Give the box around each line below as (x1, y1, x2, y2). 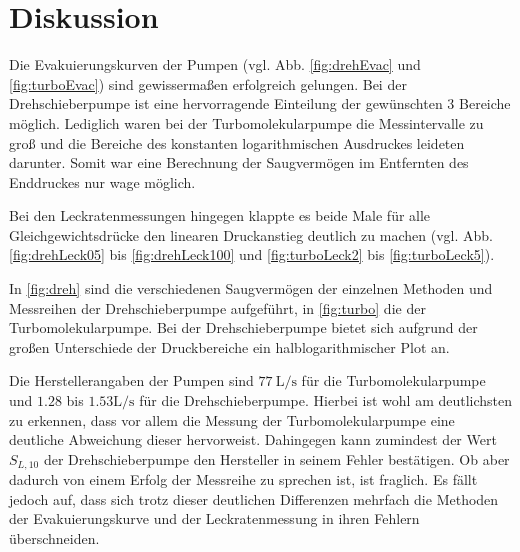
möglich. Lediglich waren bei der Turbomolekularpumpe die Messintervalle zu (9, 112, 484, 133)
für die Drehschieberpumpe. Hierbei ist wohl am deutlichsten (139, 390, 513, 411)
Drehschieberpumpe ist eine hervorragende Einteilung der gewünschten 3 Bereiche (9, 93, 511, 114)
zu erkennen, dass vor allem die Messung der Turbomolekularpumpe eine (9, 409, 455, 430)
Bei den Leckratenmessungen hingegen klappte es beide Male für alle (9, 205, 431, 226)
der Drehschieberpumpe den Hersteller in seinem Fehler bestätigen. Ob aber (43, 448, 510, 469)
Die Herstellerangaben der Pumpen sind (9, 370, 254, 391)
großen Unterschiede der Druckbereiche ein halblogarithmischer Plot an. (9, 336, 450, 357)
